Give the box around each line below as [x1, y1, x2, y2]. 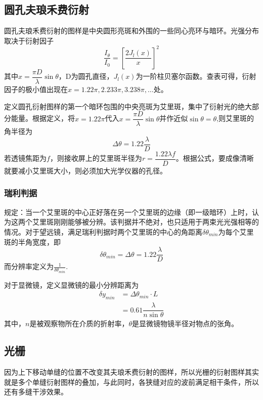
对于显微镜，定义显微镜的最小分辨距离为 [4, 279, 139, 290]
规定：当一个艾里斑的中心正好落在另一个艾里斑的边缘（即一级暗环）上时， [4, 206, 252, 217]
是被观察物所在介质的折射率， [29, 318, 129, 329]
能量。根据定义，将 [11, 113, 75, 123]
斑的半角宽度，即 [4, 236, 61, 247]
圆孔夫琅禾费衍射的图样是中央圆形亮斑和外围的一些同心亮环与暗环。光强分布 [4, 25, 259, 36]
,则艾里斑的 [216, 113, 254, 123]
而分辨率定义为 [4, 261, 54, 272]
